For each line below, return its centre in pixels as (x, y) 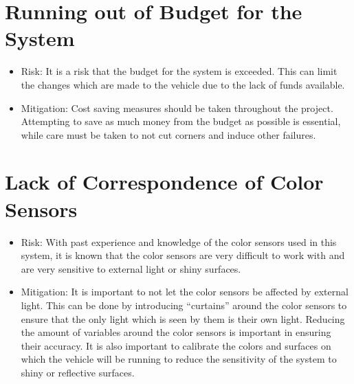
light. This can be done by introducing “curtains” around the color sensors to (184, 305)
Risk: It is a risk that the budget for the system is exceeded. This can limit (179, 71)
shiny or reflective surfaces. (78, 372)
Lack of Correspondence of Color (164, 182)
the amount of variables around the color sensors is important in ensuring (176, 332)
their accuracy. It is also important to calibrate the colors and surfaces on (176, 345)
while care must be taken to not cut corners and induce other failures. (168, 134)
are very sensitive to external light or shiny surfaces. (131, 268)
